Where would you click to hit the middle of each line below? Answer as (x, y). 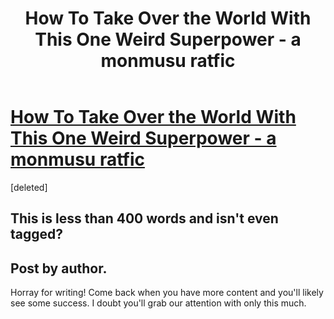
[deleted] (29, 187)
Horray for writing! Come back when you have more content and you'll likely (167, 293)
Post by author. (59, 268)
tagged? (37, 234)
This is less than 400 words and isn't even (144, 218)
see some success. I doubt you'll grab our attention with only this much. (158, 303)
